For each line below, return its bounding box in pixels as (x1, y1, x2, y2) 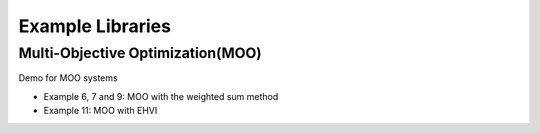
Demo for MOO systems (18, 72, 119, 84)
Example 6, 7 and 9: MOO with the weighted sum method (43, 90, 279, 102)
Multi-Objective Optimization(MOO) (18, 44, 262, 62)
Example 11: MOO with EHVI (43, 105, 158, 117)
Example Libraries (18, 15, 172, 37)
